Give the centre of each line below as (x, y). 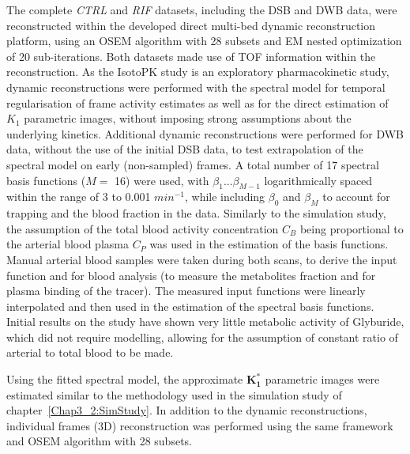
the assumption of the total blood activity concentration (143, 228)
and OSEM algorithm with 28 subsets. (99, 441)
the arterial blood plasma (68, 244)
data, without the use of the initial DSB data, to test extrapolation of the (185, 149)
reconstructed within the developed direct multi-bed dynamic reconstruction (191, 25)
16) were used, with (162, 180)
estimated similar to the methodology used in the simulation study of (174, 394)
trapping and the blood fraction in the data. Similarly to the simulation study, (196, 213)
